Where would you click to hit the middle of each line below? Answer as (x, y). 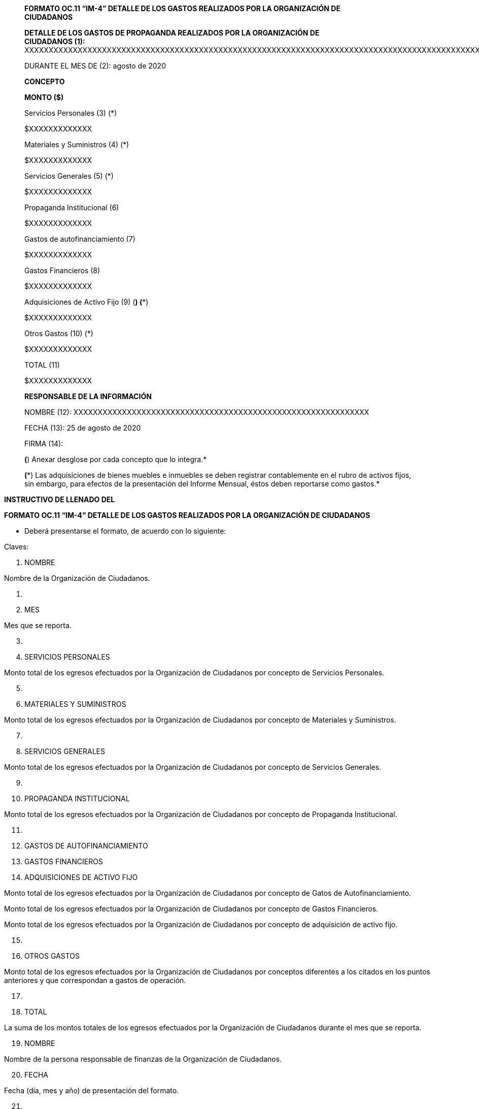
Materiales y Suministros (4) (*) (77, 144)
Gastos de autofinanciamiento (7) (80, 239)
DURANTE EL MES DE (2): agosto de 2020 (95, 66)
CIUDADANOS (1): (55, 41)
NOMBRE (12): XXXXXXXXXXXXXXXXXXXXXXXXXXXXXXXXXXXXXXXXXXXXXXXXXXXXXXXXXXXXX (197, 412)
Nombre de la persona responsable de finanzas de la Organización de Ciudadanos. (143, 1059)
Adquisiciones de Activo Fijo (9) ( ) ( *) (87, 302)
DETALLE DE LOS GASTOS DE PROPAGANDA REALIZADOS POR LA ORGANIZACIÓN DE (172, 33)
